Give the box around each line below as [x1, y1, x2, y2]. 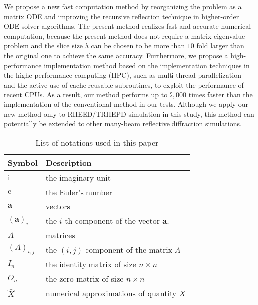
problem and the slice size [4, 40, 83, 51]
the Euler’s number [45, 186, 112, 198]
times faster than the [188, 89, 253, 100]
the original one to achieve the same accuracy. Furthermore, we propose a [4, 50, 228, 60]
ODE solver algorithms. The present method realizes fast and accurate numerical [4, 21, 251, 31]
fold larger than [196, 40, 244, 51]
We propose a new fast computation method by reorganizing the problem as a [4, 1, 242, 11]
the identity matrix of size [45, 258, 136, 270]
